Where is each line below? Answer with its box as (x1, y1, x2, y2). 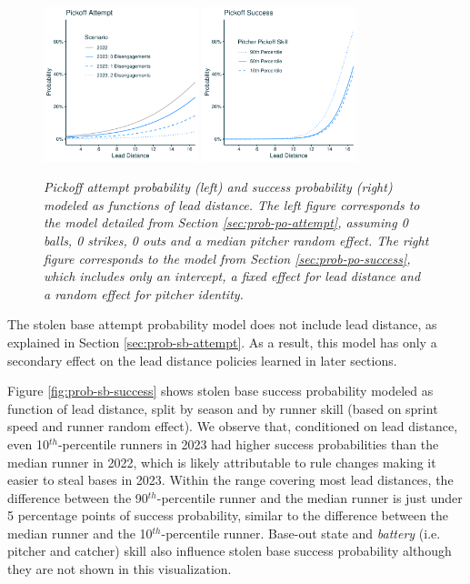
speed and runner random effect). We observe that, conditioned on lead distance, (7, 417, 458, 436)
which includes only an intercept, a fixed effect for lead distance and (44, 267, 421, 286)
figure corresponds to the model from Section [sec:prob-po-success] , (44, 248, 411, 267)
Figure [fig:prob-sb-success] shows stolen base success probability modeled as (7, 381, 434, 400)
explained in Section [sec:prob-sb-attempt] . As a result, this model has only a (7, 332, 437, 351)
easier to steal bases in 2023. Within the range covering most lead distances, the (7, 470, 454, 489)
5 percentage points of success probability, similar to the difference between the (7, 506, 449, 525)
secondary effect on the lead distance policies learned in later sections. (7, 350, 397, 369)
